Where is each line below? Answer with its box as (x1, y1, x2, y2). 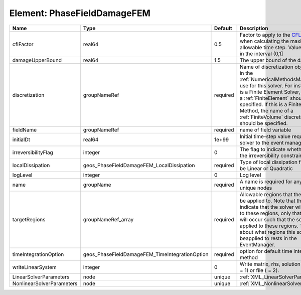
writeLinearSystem (12, 263, 57, 270)
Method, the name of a (239, 107, 293, 114)
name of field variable (239, 126, 291, 133)
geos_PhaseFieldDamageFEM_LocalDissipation (83, 162, 195, 169)
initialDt (12, 136, 30, 143)
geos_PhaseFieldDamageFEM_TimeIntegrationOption (83, 251, 209, 258)
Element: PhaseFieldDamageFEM (9, 8, 150, 19)
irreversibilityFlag (12, 149, 54, 156)
